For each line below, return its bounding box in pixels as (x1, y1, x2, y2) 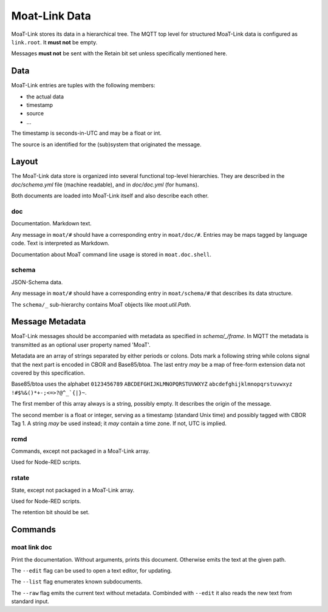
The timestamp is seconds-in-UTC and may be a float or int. (11, 129, 162, 137)
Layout (11, 157, 38, 167)
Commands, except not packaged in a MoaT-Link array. (11, 447, 150, 455)
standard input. (11, 598, 50, 605)
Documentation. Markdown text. (11, 220, 92, 227)
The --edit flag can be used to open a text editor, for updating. (11, 566, 173, 574)
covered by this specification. (11, 369, 86, 376)
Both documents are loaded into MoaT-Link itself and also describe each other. (11, 192, 209, 200)
